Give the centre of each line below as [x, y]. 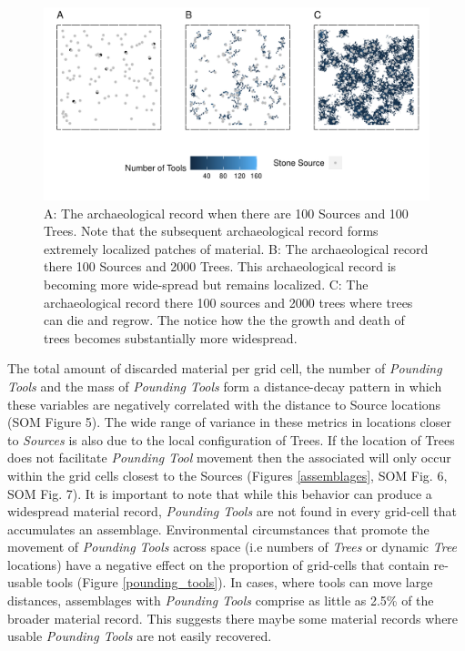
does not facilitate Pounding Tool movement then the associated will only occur [229, 458]
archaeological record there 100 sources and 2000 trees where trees [228, 302]
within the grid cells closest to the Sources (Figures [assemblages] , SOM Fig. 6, [227, 475]
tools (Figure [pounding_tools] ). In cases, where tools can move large [239, 582]
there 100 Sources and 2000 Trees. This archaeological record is [220, 266]
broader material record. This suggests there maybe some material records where [233, 618]
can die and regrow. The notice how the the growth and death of [224, 320]
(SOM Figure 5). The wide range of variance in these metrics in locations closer [229, 422]
